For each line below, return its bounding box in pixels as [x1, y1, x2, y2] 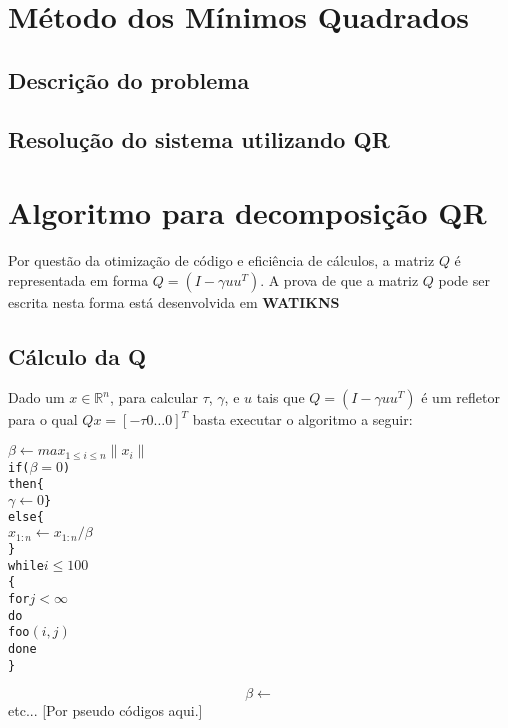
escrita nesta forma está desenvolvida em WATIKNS [8, 291, 340, 312]
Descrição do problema [8, 64, 250, 95]
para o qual [8, 409, 78, 430]
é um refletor [421, 387, 500, 408]
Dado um [8, 387, 65, 408]
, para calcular [109, 387, 198, 408]
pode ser [438, 269, 490, 290]
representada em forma [8, 269, 149, 290]
